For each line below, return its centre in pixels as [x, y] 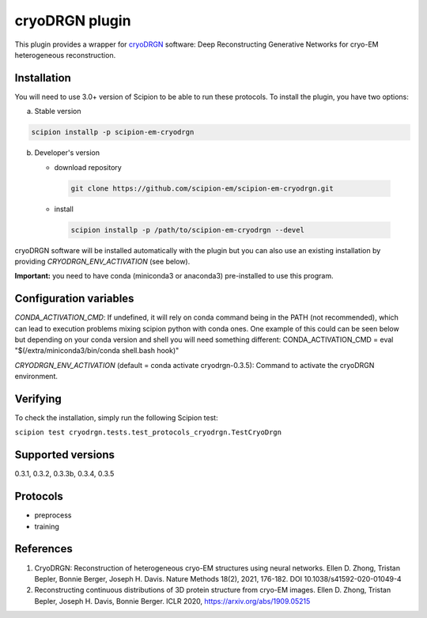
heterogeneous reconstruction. [65, 55]
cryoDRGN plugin [73, 21]
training [47, 526]
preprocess [53, 515]
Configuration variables [74, 299]
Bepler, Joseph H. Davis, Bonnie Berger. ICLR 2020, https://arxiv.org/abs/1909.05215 [172, 601]
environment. [36, 377]
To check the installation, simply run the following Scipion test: [116, 418]
